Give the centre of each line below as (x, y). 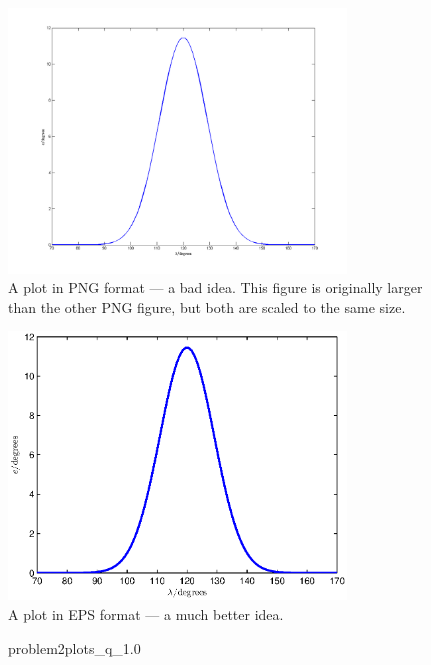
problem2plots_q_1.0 (74, 647)
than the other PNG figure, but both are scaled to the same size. (207, 306)
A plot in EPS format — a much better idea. (146, 613)
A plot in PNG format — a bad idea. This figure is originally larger (215, 287)
